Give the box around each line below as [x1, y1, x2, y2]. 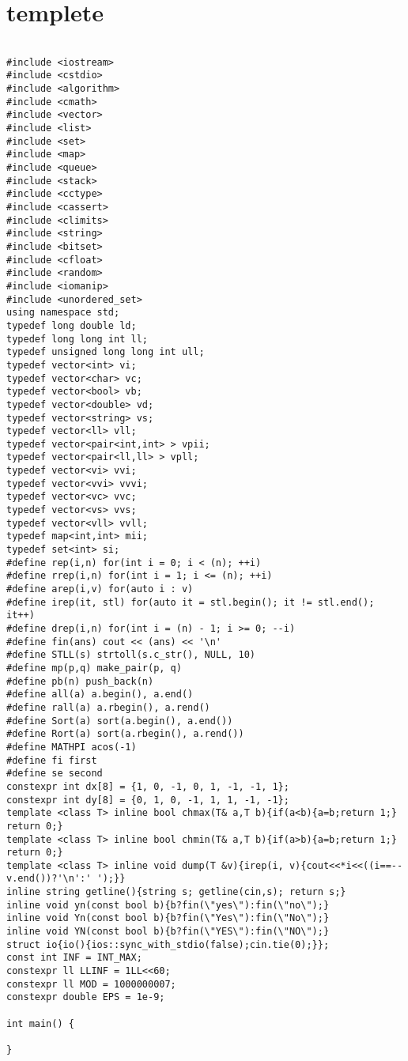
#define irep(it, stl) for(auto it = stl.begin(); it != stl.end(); [6, 596, 375, 608]
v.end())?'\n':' [6, 873, 92, 885]
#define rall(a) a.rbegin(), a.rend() [6, 701, 210, 713]
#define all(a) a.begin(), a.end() [6, 689, 194, 700]
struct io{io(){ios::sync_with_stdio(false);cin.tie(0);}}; [6, 938, 330, 950]
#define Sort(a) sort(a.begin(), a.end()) [6, 715, 233, 727]
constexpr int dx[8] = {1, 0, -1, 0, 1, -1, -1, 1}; [6, 780, 289, 792]
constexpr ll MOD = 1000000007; [6, 978, 176, 990]
